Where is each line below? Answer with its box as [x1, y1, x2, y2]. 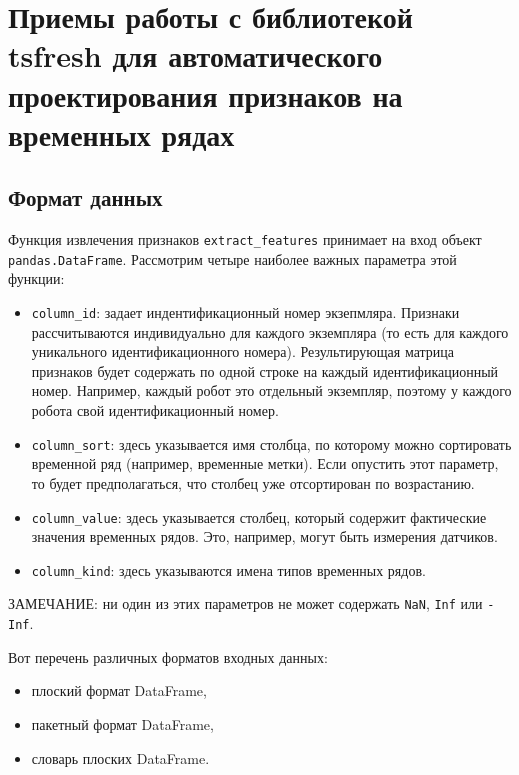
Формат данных [8, 182, 163, 213]
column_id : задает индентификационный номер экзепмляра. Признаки [31, 302, 460, 323]
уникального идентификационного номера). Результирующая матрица [31, 341, 454, 362]
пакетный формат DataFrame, [31, 713, 214, 734]
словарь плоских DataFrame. [31, 747, 210, 768]
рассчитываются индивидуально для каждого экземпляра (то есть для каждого [31, 321, 509, 342]
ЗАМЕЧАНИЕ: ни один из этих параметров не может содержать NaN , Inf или [8, 593, 483, 614]
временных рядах [8, 113, 235, 154]
